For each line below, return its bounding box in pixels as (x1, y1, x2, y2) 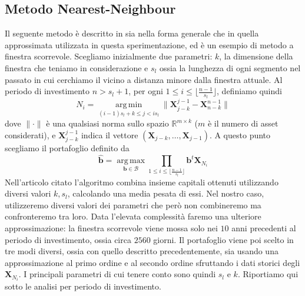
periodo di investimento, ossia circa (5, 233, 131, 245)
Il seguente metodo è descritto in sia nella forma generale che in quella (5, 27, 259, 39)
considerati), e (5, 129, 56, 141)
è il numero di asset (207, 117, 279, 129)
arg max (117, 157, 145, 165)
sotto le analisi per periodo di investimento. (5, 280, 161, 292)
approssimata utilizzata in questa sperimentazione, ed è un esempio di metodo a (5, 38, 294, 51)
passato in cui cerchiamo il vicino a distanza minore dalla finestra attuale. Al (5, 73, 283, 85)
